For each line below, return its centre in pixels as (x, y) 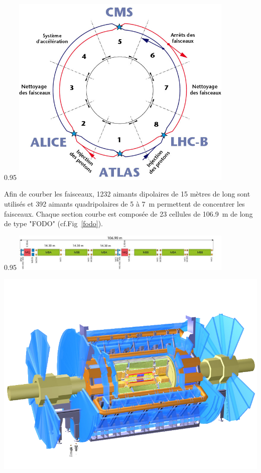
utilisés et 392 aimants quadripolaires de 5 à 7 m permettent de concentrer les (124, 204)
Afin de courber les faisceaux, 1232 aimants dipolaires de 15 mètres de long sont (127, 194)
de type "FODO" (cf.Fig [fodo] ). (53, 223)
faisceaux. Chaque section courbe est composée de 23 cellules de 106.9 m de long (128, 213)
